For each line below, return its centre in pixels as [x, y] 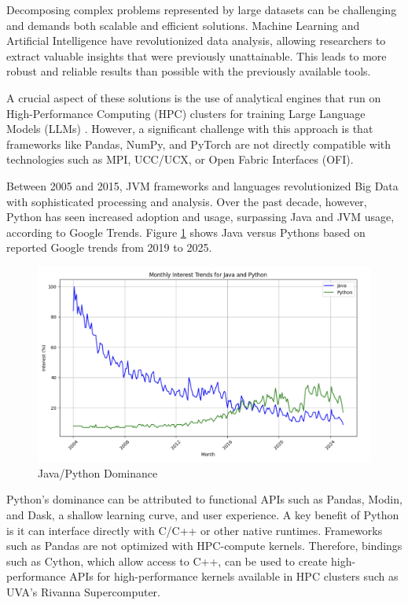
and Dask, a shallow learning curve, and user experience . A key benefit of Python [203, 514]
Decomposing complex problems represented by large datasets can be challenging [202, 9]
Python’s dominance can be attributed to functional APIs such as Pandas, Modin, [204, 499]
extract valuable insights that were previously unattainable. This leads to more [197, 55]
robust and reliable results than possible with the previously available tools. [189, 71]
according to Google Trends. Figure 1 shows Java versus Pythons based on [186, 232]
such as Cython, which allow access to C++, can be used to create [167, 561]
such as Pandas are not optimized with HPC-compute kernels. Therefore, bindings [204, 546]
